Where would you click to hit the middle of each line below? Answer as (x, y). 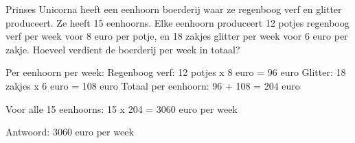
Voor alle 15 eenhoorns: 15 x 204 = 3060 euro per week (122, 108)
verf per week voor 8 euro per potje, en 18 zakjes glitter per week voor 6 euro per (177, 36)
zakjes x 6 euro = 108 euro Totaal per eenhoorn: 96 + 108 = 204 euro (153, 85)
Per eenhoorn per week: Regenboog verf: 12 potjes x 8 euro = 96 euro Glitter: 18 (176, 72)
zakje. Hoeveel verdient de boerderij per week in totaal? (123, 49)
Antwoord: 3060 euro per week (70, 132)
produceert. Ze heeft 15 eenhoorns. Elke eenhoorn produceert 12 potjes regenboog (177, 22)
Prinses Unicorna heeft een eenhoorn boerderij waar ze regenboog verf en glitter (174, 9)
